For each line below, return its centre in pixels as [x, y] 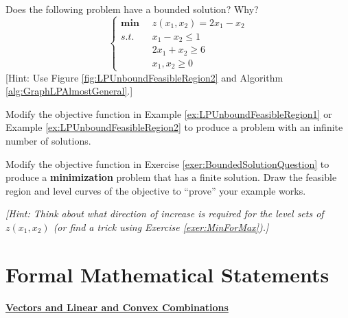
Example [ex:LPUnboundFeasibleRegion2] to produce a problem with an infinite [174, 127]
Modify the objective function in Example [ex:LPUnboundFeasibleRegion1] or [169, 113]
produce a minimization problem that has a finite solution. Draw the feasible [171, 177]
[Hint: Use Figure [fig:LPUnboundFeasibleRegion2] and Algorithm [144, 77]
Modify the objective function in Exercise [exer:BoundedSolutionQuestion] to [167, 163]
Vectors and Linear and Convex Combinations [117, 307]
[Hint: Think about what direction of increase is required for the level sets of [165, 213]
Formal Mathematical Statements [167, 274]
